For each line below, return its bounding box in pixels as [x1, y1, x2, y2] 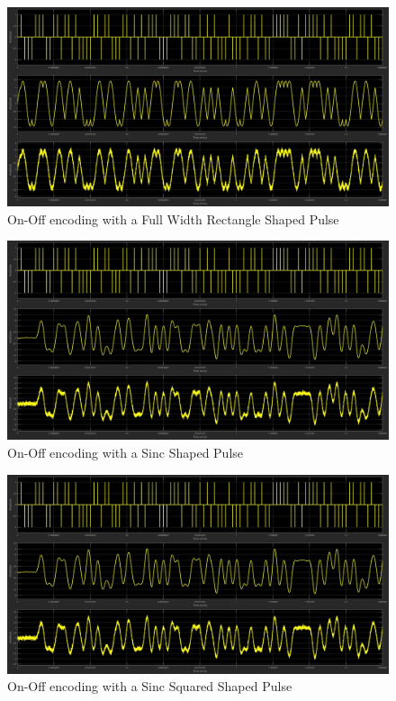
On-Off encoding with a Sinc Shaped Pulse [7, 443, 244, 461]
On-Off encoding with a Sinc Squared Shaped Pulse [7, 677, 292, 696]
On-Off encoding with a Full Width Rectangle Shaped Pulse [7, 209, 339, 228]
